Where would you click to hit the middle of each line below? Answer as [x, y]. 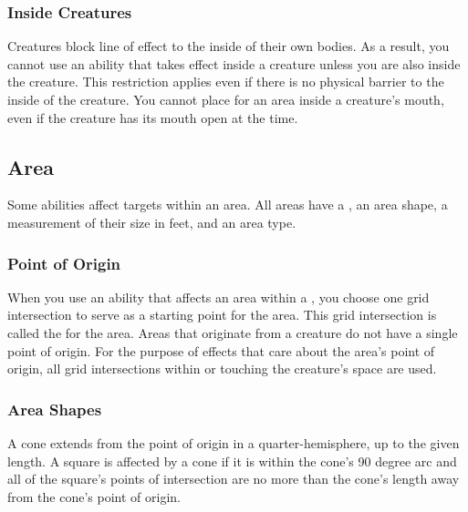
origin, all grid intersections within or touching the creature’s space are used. [222, 369]
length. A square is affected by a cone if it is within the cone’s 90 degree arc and [232, 461]
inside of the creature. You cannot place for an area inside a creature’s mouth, [226, 99]
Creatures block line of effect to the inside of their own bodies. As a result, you [229, 46]
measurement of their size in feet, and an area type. [152, 222]
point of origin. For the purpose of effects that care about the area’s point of [221, 350]
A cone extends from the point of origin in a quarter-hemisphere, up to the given [234, 442]
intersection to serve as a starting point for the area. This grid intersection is [222, 315]
